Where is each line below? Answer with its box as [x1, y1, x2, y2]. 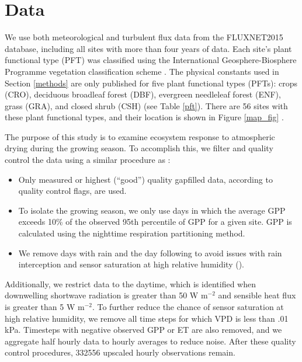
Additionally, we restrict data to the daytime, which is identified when [5, 277, 256, 290]
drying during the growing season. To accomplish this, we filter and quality [5, 142, 273, 154]
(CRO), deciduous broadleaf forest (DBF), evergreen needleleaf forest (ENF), [5, 88, 281, 100]
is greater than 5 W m [5, 301, 85, 312]
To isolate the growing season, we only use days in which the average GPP [18, 204, 286, 216]
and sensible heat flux [218, 289, 296, 301]
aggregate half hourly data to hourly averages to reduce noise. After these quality [5, 335, 296, 347]
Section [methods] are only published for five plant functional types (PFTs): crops [5, 76, 298, 89]
